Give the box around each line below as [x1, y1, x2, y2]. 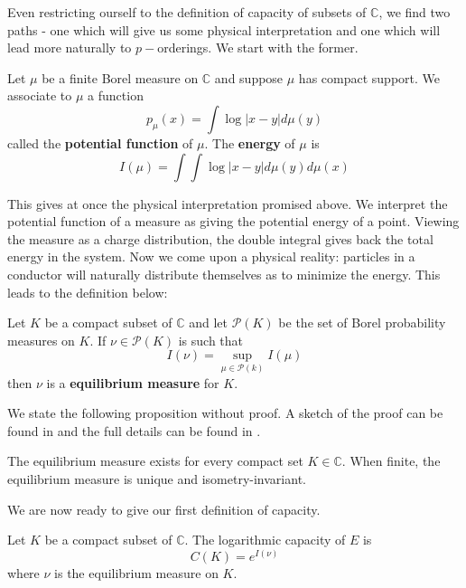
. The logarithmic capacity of [184, 530, 346, 549]
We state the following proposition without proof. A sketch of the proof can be [7, 403, 443, 422]
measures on [7, 330, 75, 349]
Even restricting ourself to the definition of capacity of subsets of [7, 3, 367, 21]
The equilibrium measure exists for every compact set [7, 451, 303, 470]
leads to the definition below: [7, 282, 168, 301]
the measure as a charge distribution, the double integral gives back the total [7, 229, 433, 248]
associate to [7, 86, 72, 105]
